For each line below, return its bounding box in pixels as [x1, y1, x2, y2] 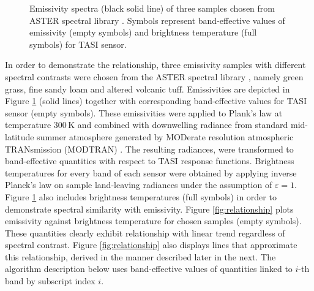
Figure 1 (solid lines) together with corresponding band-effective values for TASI [5, 94, 307, 107]
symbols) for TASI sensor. [29, 37, 127, 50]
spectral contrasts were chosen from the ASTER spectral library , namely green [5, 70, 304, 83]
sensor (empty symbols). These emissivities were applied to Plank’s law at [5, 106, 283, 119]
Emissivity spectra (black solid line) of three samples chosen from [29, 2, 275, 14]
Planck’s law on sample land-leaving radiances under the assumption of [5, 178, 272, 191]
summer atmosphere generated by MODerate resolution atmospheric [37, 130, 294, 143]
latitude [5, 130, 34, 143]
